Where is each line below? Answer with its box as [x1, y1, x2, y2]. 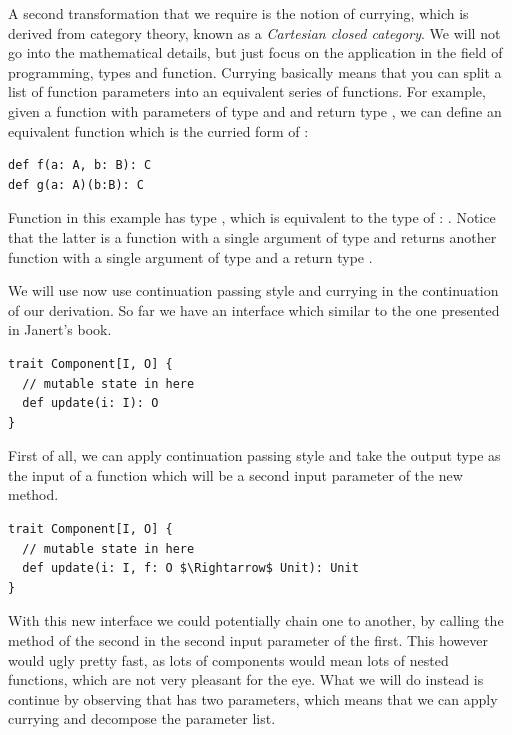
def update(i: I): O [22, 396, 159, 411]
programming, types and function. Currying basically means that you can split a [8, 61, 502, 82]
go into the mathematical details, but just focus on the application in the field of [8, 42, 503, 63]
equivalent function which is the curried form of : [8, 120, 309, 141]
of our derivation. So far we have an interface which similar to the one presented [8, 299, 500, 320]
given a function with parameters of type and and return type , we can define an [8, 100, 502, 121]
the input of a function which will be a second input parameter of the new [8, 464, 463, 485]
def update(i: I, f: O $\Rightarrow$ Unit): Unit [22, 561, 359, 576]
